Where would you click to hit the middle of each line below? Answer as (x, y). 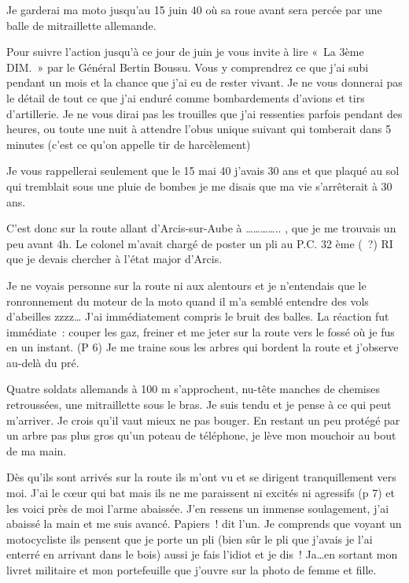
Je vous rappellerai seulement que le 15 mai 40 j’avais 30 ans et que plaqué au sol (203, 171)
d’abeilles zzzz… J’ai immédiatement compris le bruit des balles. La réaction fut (198, 316)
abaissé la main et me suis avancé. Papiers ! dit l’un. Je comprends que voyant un (204, 524)
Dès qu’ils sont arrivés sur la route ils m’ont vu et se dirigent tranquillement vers (201, 477)
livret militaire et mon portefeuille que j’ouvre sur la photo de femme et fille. (192, 570)
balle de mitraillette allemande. (81, 25)
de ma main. (37, 450)
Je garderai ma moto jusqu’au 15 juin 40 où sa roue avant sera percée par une (194, 9)
